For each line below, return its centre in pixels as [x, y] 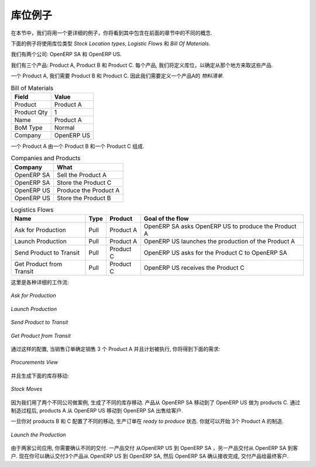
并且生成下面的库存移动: [40, 375]
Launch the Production [39, 435]
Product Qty [31, 112]
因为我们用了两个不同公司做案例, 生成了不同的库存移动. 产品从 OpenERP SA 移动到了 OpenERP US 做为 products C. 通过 [156, 402]
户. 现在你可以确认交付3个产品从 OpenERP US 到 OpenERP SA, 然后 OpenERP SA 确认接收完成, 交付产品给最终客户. [150, 456]
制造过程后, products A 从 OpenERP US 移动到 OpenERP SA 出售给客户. [97, 410]
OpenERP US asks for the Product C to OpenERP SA [215, 253]
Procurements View [35, 362]
